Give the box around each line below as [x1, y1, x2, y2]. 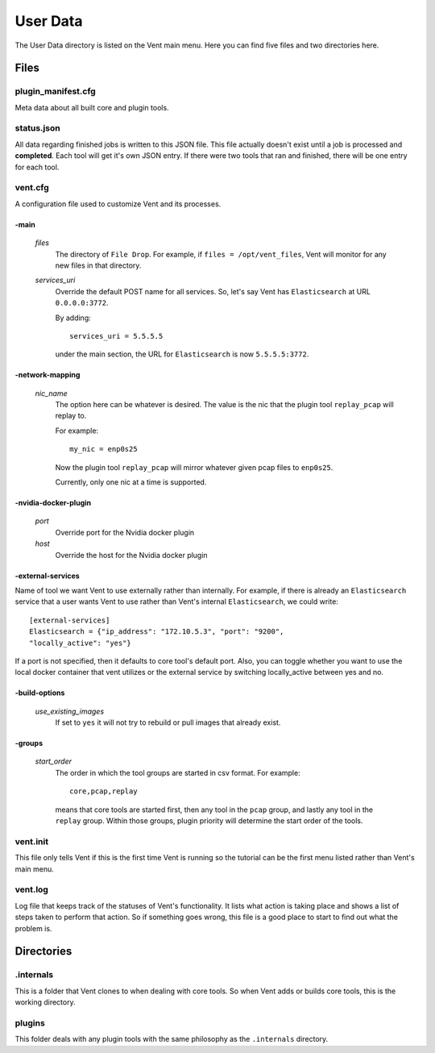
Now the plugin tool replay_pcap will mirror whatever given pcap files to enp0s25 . [55, 462, 333, 472]
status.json [14, 123, 60, 134]
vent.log [14, 884, 48, 895]
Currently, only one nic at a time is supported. [55, 477, 207, 487]
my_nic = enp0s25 [69, 444, 138, 454]
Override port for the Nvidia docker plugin [55, 527, 195, 537]
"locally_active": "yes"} [29, 638, 132, 647]
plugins [14, 1017, 46, 1028]
